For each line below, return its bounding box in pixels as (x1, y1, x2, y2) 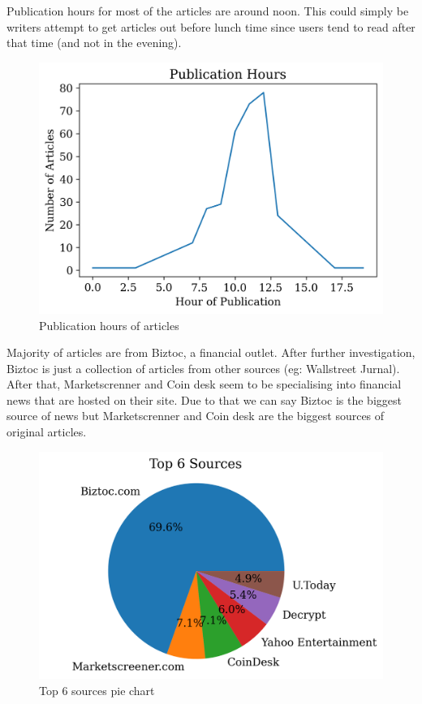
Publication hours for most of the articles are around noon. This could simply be (6, 2, 409, 19)
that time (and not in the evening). (6, 34, 182, 51)
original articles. (6, 423, 87, 440)
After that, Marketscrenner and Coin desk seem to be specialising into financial (6, 376, 402, 393)
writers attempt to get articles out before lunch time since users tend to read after (6, 18, 416, 35)
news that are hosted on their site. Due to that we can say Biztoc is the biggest (6, 391, 402, 408)
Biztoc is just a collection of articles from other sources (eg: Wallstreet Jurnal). (6, 359, 400, 376)
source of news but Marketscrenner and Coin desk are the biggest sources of (6, 407, 385, 424)
